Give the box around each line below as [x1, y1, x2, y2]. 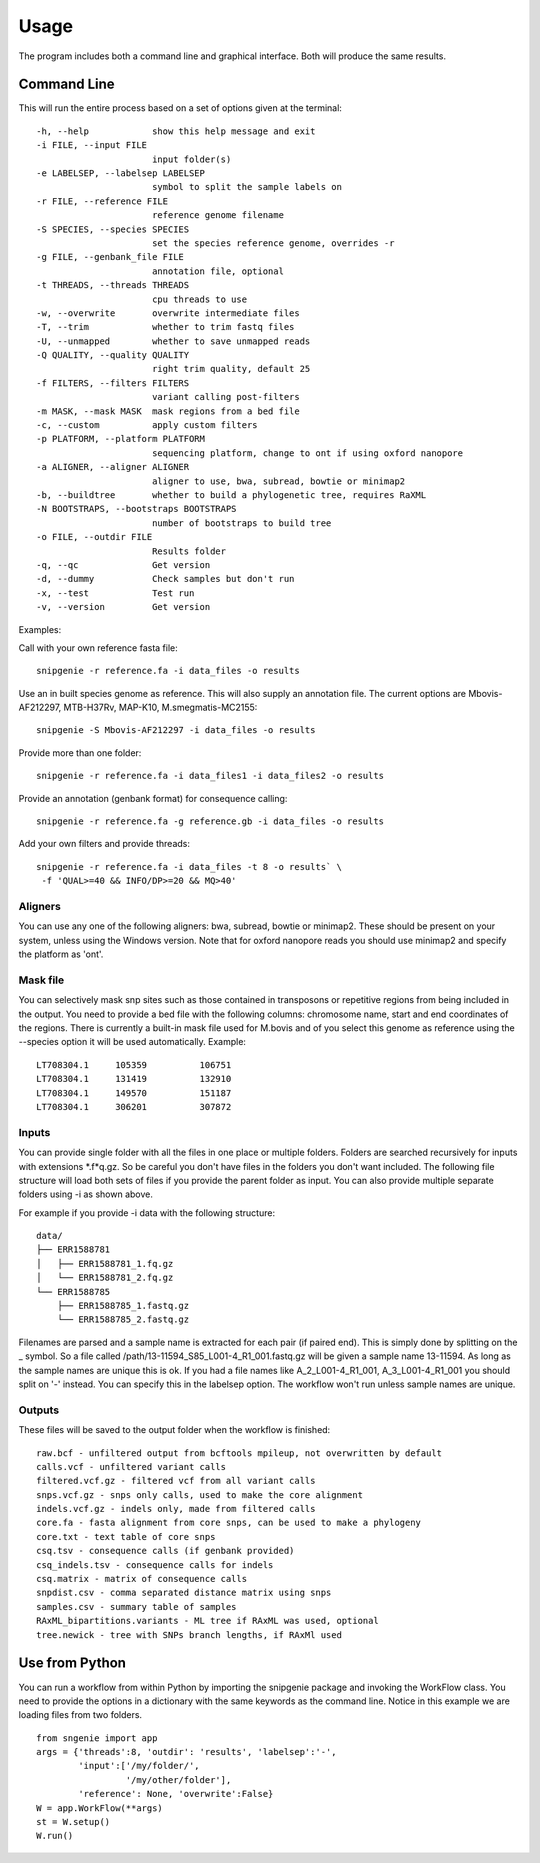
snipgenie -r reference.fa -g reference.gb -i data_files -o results [36, 816, 385, 827]
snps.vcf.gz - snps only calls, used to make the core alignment [36, 1489, 364, 1500]
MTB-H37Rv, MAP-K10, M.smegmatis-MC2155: [63, 701, 258, 714]
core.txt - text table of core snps [36, 1531, 216, 1542]
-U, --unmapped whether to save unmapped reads [36, 335, 311, 347]
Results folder [151, 545, 227, 557]
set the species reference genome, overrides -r [151, 237, 395, 249]
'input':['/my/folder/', [78, 1760, 200, 1772]
